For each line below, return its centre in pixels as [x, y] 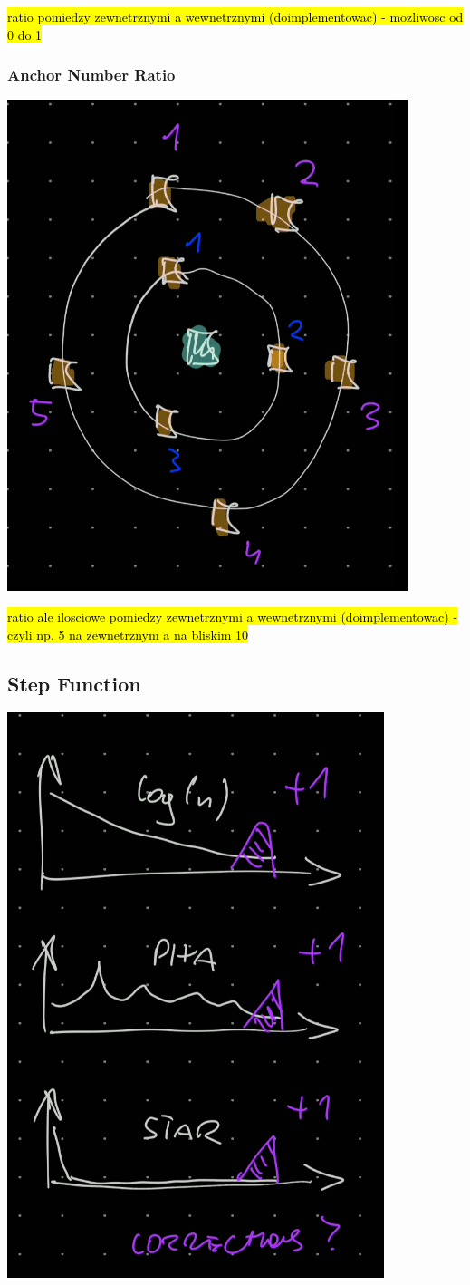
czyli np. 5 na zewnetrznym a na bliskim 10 [128, 634]
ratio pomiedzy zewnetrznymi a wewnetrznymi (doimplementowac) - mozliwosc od [235, 16]
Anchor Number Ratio [91, 75]
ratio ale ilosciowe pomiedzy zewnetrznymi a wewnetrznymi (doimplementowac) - [233, 616]
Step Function [74, 683]
